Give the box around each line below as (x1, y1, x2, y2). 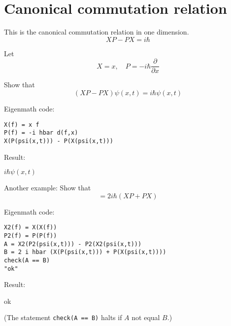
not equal (132, 312, 160, 323)
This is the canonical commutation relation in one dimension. (4, 27, 189, 37)
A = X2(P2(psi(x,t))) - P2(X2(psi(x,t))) (4, 240, 142, 248)
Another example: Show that (4, 182, 91, 193)
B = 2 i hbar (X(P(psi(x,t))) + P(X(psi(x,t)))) (4, 249, 166, 256)
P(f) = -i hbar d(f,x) (4, 129, 78, 137)
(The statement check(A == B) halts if (4, 312, 122, 323)
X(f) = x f (4, 121, 39, 128)
